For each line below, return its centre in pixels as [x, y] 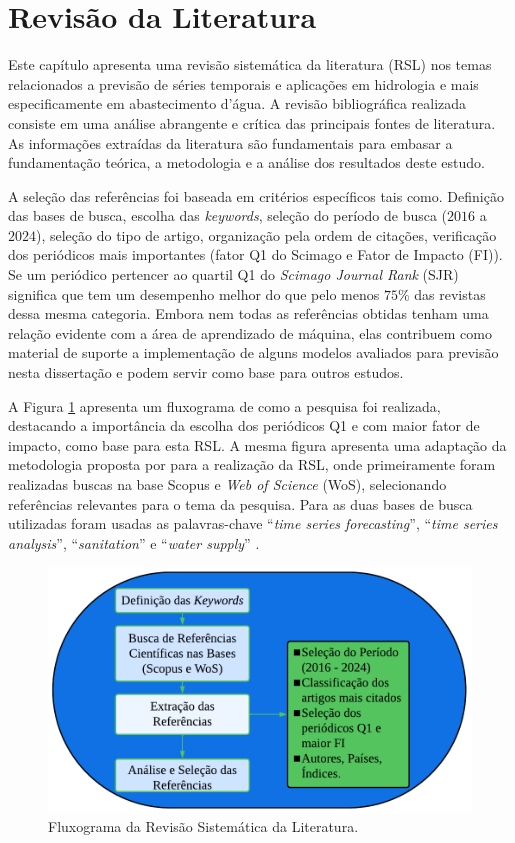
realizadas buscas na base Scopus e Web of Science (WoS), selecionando [227, 484]
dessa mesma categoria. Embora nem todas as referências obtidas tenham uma [248, 313]
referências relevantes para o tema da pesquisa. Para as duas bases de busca [240, 503]
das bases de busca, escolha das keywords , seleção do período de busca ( [228, 215]
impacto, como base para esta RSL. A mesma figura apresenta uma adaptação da [257, 444]
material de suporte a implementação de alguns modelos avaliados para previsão [253, 352]
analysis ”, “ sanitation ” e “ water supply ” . [134, 542]
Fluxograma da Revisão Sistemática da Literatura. [203, 826]
